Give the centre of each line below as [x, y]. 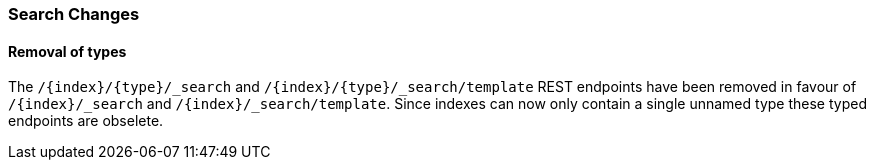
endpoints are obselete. [86, 121]
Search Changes [74, 14]
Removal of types [67, 51]
